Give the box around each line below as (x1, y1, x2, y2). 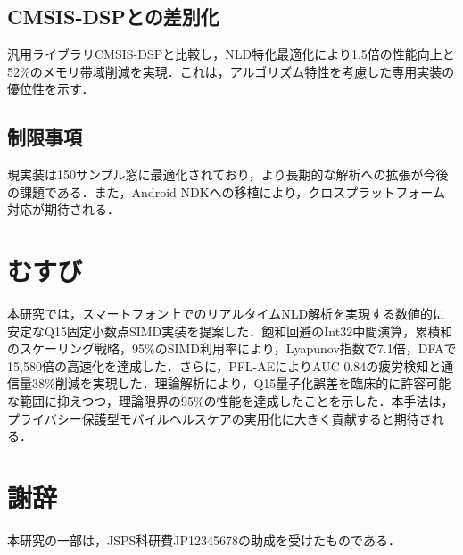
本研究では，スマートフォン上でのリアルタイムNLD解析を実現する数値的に (7, 304, 446, 323)
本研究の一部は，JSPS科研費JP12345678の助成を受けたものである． (7, 530, 401, 549)
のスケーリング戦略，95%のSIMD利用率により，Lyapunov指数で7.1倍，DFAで (7, 339, 457, 358)
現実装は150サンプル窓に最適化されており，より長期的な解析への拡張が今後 (7, 165, 449, 184)
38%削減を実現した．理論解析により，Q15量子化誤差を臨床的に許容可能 (31, 374, 451, 393)
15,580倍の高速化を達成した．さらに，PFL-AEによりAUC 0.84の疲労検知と (7, 356, 442, 375)
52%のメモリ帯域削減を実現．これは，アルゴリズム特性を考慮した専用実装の (7, 62, 455, 80)
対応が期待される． (7, 200, 120, 219)
